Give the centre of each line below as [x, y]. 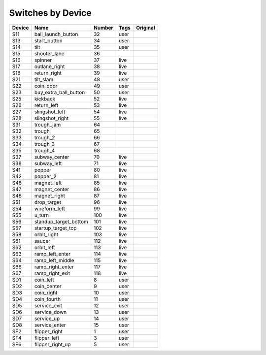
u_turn [42, 215]
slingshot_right [51, 118]
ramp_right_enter [54, 267]
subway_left [48, 163]
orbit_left [45, 247]
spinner [43, 60]
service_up [47, 319]
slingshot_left [50, 112]
